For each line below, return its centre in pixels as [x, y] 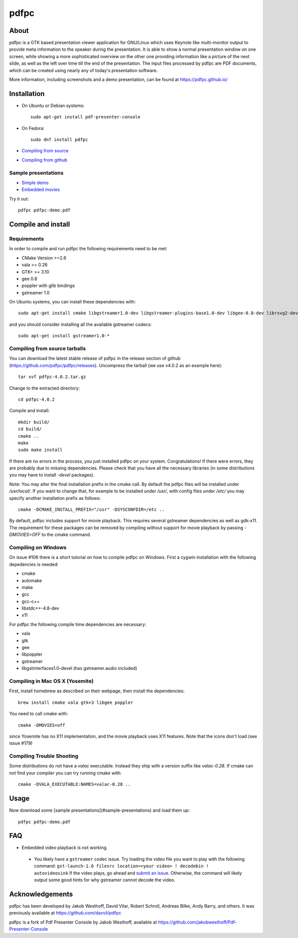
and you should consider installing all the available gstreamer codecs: [80, 324]
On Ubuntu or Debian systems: [53, 105]
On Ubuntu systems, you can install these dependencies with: [73, 302]
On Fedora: [33, 128]
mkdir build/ [34, 422]
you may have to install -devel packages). [52, 475]
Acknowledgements [41, 894]
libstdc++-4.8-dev [40, 608]
